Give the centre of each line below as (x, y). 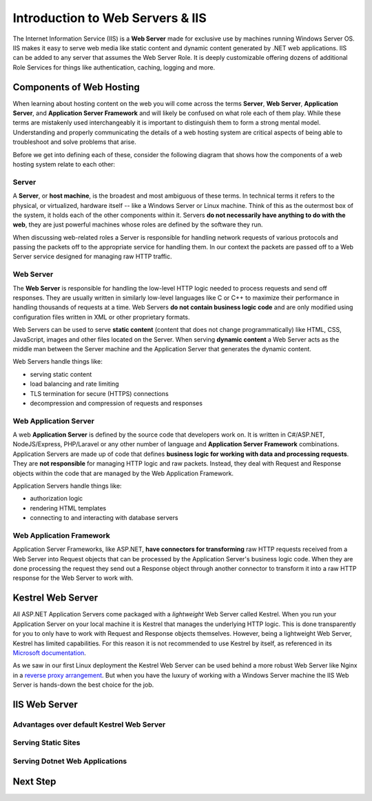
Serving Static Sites (46, 742)
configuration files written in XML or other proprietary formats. (101, 317)
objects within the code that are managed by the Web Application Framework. (123, 473)
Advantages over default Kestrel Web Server (89, 725)
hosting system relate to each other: (64, 164)
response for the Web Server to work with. (73, 578)
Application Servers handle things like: (67, 486)
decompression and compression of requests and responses (116, 403)
